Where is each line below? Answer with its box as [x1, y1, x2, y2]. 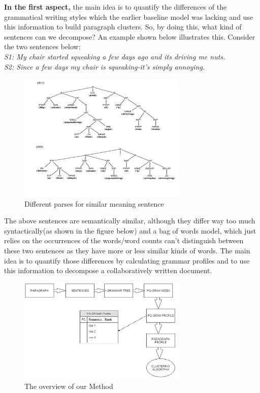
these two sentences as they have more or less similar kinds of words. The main [4, 245, 250, 256]
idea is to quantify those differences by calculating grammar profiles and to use [4, 255, 250, 266]
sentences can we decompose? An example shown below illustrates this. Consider [4, 31, 255, 42]
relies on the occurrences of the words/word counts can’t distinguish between [4, 235, 244, 246]
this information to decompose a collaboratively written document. [4, 265, 212, 276]
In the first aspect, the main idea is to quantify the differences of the [4, 2, 227, 12]
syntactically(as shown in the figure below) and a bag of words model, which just [4, 225, 256, 236]
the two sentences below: [4, 41, 81, 52]
